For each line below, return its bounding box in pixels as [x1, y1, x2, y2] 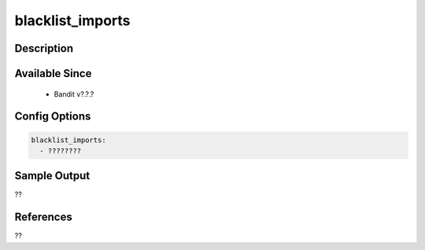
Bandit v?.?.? [54, 89, 94, 98]
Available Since [14, 67, 92, 80]
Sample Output [14, 169, 91, 182]
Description [14, 42, 74, 55]
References [14, 211, 72, 224]
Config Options [14, 110, 91, 123]
